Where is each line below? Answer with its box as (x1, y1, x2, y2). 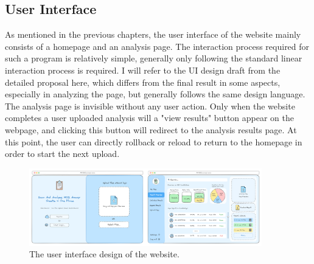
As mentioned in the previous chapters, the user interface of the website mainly (5, 28, 301, 41)
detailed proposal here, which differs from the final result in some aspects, (5, 75, 281, 88)
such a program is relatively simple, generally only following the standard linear (5, 52, 302, 64)
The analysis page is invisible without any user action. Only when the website (5, 99, 295, 112)
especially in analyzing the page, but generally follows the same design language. (5, 88, 305, 100)
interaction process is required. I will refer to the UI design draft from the (5, 63, 281, 76)
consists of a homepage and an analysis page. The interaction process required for (5, 40, 310, 52)
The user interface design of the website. (29, 248, 180, 260)
